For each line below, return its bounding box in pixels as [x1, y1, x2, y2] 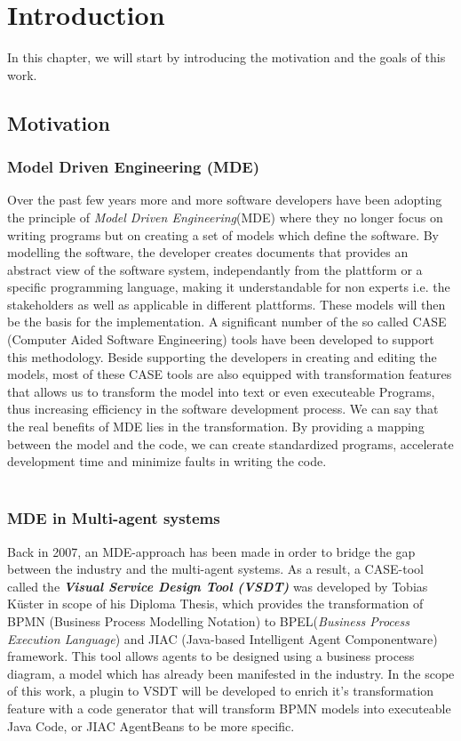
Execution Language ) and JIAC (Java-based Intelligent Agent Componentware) [7, 629, 438, 648]
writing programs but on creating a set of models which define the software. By [7, 225, 440, 244]
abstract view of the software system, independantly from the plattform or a [7, 260, 423, 278]
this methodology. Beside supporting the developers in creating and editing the [7, 347, 437, 366]
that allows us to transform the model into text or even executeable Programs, [7, 382, 435, 400]
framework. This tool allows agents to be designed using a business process [7, 647, 415, 665]
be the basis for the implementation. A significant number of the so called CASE [7, 312, 447, 331]
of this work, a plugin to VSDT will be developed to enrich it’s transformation [7, 681, 434, 700]
